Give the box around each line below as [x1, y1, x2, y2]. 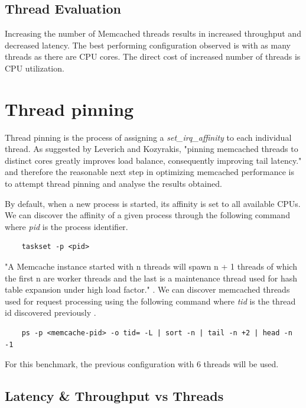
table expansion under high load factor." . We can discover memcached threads [5, 283, 290, 296]
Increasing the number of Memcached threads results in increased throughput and [5, 27, 301, 40]
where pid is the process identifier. [5, 220, 128, 232]
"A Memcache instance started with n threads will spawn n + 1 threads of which [5, 260, 297, 273]
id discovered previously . [5, 306, 96, 319]
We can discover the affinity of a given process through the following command [5, 209, 290, 221]
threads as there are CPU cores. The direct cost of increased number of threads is [5, 50, 301, 63]
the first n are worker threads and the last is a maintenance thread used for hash [5, 271, 297, 284]
